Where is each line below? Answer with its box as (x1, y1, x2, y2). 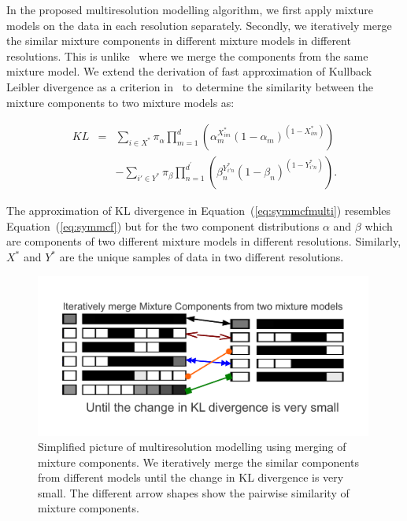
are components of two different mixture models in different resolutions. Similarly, (6, 233, 401, 249)
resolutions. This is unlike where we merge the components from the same (6, 47, 368, 64)
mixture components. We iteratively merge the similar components (38, 453, 359, 470)
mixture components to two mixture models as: (6, 94, 235, 110)
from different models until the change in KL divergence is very (38, 469, 344, 486)
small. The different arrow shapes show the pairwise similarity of (38, 484, 350, 501)
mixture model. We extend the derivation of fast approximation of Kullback (6, 63, 372, 79)
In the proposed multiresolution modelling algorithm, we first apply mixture (6, 2, 373, 17)
